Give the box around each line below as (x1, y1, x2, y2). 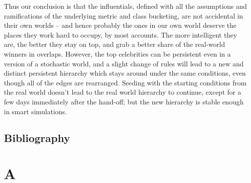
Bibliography (4, 130, 70, 145)
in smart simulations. (4, 106, 67, 116)
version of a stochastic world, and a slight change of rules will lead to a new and (4, 58, 244, 68)
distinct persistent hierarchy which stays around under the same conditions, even (4, 68, 246, 78)
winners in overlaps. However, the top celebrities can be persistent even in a (4, 48, 231, 59)
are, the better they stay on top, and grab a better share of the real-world (4, 39, 225, 49)
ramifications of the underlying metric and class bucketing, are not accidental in (4, 10, 243, 20)
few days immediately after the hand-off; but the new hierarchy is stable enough (4, 96, 244, 106)
